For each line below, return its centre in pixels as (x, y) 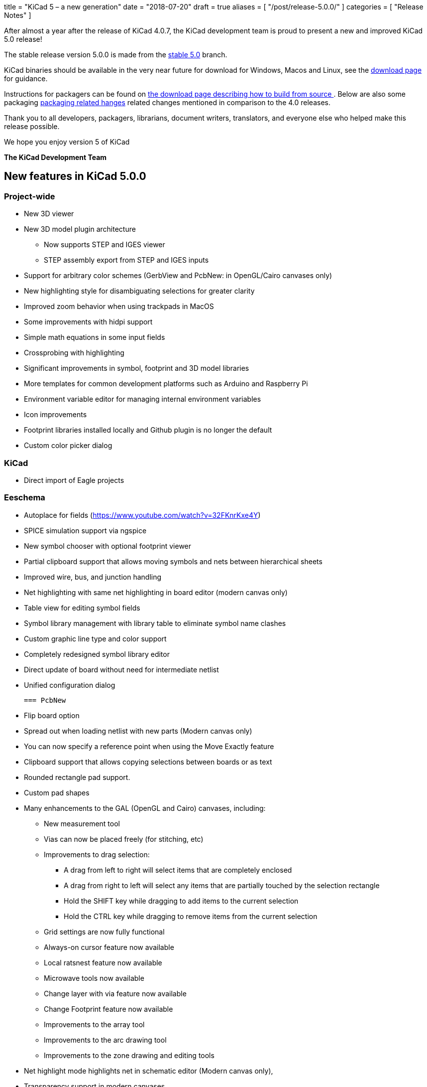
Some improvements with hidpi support (88, 322)
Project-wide (30, 196)
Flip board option (52, 715)
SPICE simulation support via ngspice (85, 530)
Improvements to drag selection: (97, 854)
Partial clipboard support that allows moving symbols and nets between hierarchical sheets (173, 561)
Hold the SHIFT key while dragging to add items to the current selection (181, 901)
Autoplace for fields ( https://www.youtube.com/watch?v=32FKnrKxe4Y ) (142, 515)
